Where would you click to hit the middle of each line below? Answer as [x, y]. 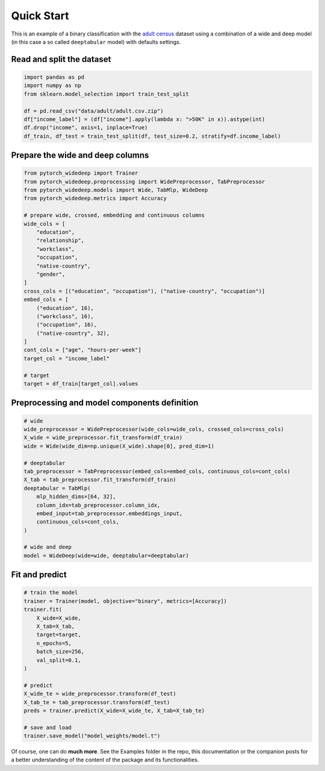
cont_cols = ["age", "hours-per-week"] [82, 350]
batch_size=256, [60, 652]
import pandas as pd [54, 77]
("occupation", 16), [67, 325]
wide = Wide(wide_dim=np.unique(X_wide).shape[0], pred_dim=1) [119, 446]
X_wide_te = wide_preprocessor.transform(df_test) [100, 694]
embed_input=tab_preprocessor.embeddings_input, [110, 513]
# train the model [51, 593]
